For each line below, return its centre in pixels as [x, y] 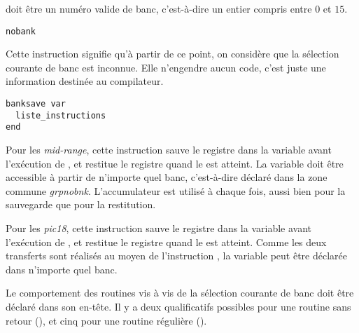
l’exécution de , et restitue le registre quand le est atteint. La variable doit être [175, 163]
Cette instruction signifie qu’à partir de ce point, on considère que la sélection [173, 54]
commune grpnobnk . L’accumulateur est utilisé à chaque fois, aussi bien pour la [176, 190]
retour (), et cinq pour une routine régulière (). [106, 320]
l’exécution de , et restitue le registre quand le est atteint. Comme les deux [166, 242]
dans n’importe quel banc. [62, 269]
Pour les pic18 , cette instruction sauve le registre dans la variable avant [159, 227]
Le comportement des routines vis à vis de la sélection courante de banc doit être [180, 293]
